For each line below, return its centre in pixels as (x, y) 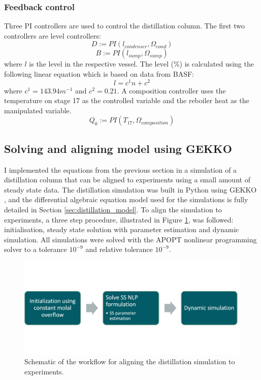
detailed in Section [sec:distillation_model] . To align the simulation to (113, 210)
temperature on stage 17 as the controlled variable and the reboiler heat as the (127, 100)
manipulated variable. (38, 110)
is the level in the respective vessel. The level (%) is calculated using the (141, 64)
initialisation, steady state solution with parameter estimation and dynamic (122, 229)
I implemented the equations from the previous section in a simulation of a (121, 169)
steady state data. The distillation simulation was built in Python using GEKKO (130, 189)
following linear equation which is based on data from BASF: (99, 74)
